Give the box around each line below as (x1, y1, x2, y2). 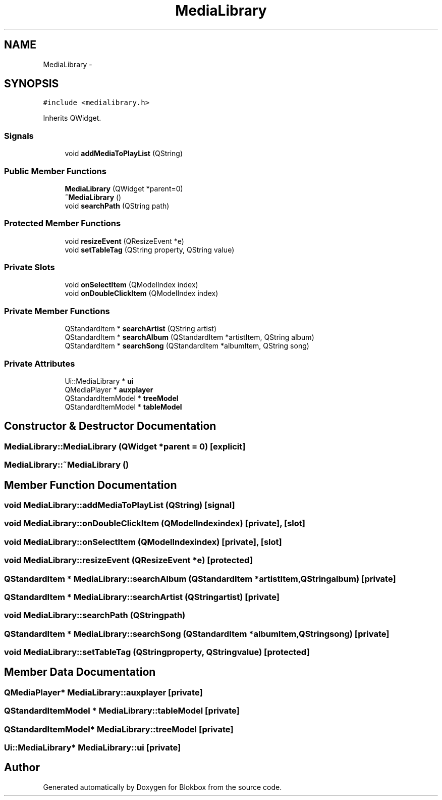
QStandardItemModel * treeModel (65, 393, 179, 403)
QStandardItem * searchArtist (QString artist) (65, 324, 217, 333)
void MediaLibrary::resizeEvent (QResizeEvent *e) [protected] (4, 555, 253, 566)
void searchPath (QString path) (65, 201, 170, 210)
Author (4, 761, 40, 774)
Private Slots (4, 262, 55, 273)
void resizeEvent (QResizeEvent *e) (65, 236, 184, 245)
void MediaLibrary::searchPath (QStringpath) (4, 610, 186, 621)
